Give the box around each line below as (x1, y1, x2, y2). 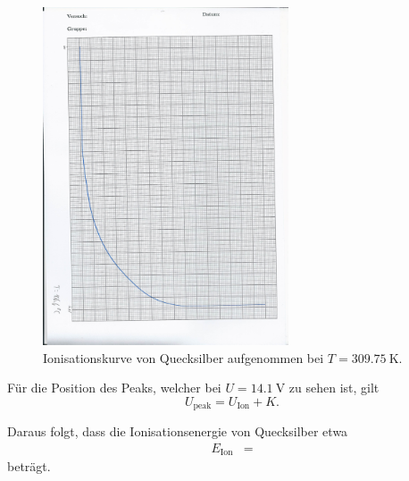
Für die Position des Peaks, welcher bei (7, 378, 221, 397)
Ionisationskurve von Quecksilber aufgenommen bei (43, 348, 324, 367)
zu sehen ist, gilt (288, 378, 380, 397)
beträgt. (7, 457, 51, 476)
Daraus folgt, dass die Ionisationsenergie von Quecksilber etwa (7, 422, 348, 441)
